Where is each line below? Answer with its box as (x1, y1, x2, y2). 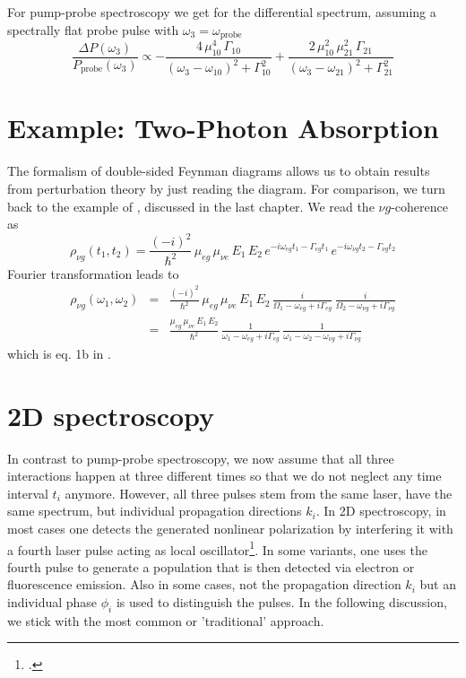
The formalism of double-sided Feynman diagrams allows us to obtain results (7, 161, 430, 180)
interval (7, 483, 48, 502)
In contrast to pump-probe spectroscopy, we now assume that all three (7, 448, 394, 467)
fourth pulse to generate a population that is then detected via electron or (7, 557, 415, 576)
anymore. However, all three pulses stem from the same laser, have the (65, 483, 453, 502)
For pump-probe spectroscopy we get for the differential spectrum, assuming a (7, 3, 436, 21)
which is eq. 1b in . (7, 343, 111, 362)
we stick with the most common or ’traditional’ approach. (7, 611, 324, 630)
